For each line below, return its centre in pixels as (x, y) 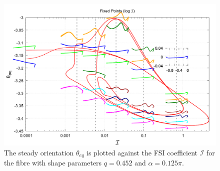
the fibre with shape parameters (53, 163)
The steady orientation (39, 152)
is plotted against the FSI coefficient (142, 152)
